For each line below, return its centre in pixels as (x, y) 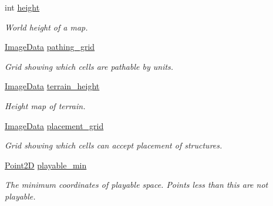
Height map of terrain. (45, 105)
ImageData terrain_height (52, 86)
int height (22, 7)
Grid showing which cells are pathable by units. (89, 66)
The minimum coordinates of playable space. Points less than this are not (136, 185)
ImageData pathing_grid (50, 47)
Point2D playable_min (46, 165)
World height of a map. (46, 27)
